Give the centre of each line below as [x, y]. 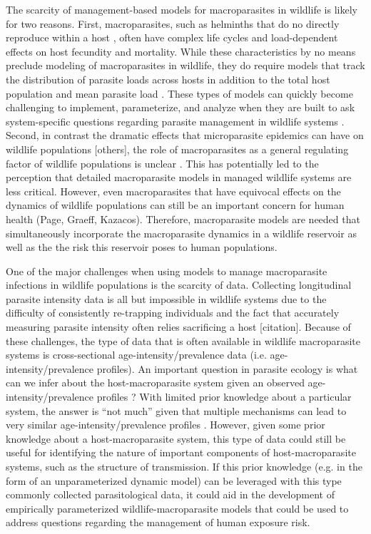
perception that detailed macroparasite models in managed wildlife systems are [179, 177]
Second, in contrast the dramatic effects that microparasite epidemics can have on [185, 135]
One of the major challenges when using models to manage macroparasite [167, 271]
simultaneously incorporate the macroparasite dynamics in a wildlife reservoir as [181, 233]
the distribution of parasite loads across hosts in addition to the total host [168, 79]
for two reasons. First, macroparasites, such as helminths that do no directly [173, 23]
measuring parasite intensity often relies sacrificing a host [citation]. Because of [178, 327]
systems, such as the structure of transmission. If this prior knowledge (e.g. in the [184, 466]
